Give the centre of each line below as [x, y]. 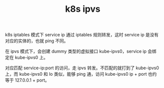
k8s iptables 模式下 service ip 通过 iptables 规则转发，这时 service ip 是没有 [82, 35]
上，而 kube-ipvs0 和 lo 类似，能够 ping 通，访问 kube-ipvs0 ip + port [76, 74]
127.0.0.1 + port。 [32, 80]
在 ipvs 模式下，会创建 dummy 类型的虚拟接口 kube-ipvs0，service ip [76, 51]
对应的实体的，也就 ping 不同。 [37, 41]
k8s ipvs [83, 9]
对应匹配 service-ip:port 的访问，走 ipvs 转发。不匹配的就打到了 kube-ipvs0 [82, 68]
